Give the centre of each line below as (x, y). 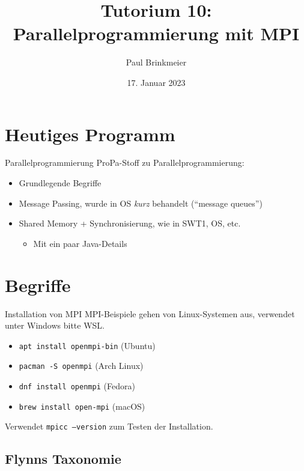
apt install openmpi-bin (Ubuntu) (87, 345)
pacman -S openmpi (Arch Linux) (81, 366)
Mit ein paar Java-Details (80, 243)
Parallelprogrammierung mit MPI (156, 33)
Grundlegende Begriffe (60, 183)
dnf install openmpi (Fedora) (77, 386)
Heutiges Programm (90, 134)
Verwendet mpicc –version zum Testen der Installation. (109, 426)
